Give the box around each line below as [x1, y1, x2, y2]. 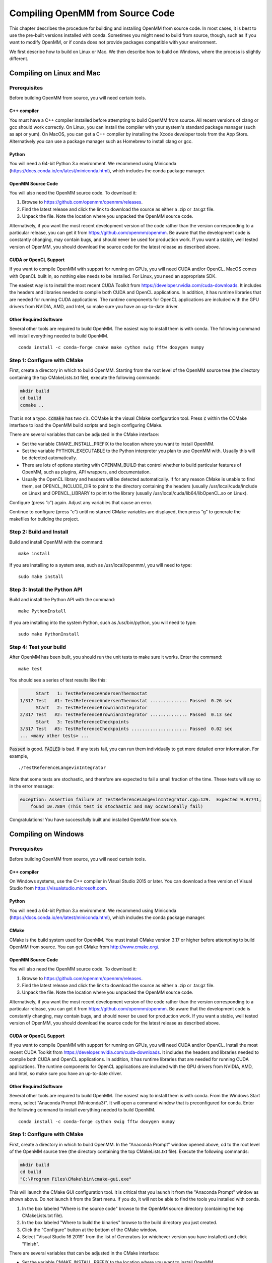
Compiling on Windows [9, 830, 84, 839]
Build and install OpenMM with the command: [9, 539, 104, 545]
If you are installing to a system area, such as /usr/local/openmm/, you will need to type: [9, 562, 192, 568]
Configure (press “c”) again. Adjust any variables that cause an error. [9, 499, 153, 505]
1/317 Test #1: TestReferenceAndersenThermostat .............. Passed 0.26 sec [20, 698, 233, 703]
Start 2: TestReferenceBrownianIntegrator [36, 705, 148, 710]
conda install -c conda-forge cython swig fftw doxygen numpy [18, 1119, 175, 1124]
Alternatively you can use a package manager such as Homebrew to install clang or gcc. [9, 138, 193, 144]
